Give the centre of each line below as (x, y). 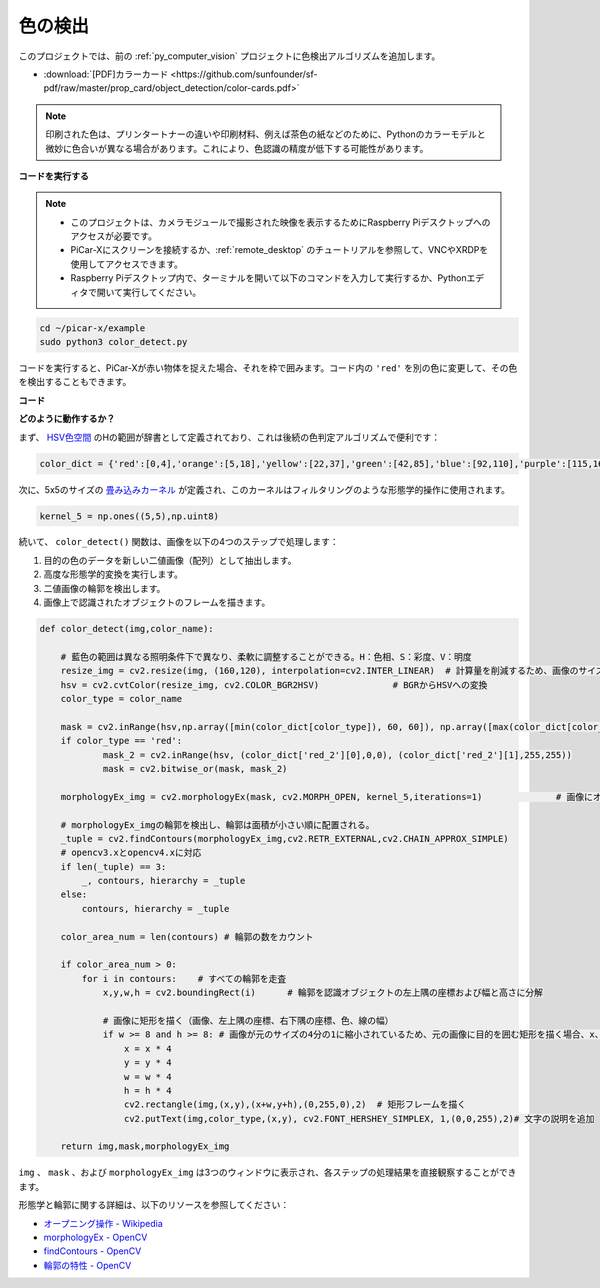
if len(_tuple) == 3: (113, 866)
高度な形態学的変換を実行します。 (113, 574)
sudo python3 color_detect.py (113, 341)
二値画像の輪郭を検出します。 (104, 588)
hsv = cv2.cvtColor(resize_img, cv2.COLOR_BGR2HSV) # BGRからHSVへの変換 (274, 684)
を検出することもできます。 (75, 382)
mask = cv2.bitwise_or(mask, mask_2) (195, 768)
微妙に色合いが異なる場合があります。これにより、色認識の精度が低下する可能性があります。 (237, 148)
